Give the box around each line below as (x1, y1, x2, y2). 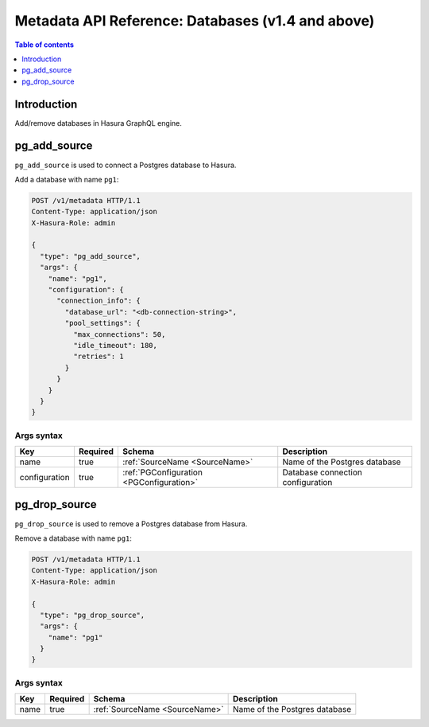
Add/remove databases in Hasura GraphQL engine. (14, 118, 182, 127)
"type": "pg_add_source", (40, 252, 141, 260)
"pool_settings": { (64, 319, 141, 328)
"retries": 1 (72, 352, 125, 362)
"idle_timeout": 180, (72, 341, 158, 350)
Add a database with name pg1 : (14, 174, 119, 184)
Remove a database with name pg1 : (14, 534, 133, 543)
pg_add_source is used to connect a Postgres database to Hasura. (14, 160, 237, 170)
